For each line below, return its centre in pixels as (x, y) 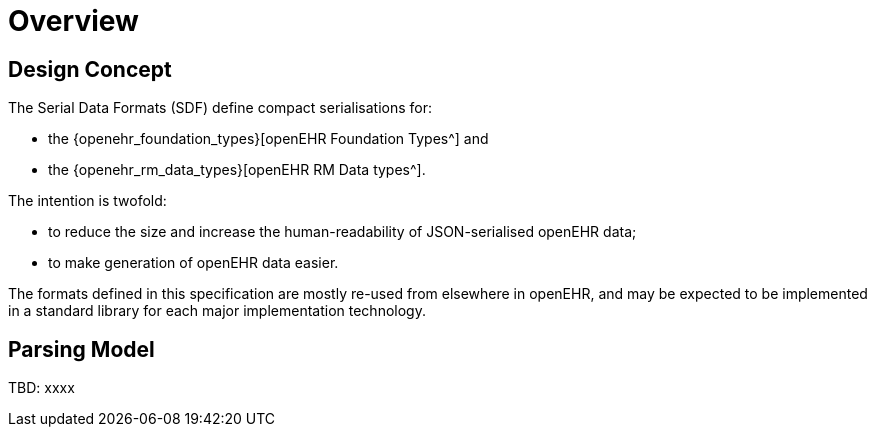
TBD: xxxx (41, 388)
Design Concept (90, 69)
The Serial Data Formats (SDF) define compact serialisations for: (220, 108)
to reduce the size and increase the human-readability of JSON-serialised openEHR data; (342, 232)
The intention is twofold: (87, 201)
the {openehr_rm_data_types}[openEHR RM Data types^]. (237, 170)
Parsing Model (81, 349)
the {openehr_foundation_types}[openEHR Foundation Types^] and (268, 139)
